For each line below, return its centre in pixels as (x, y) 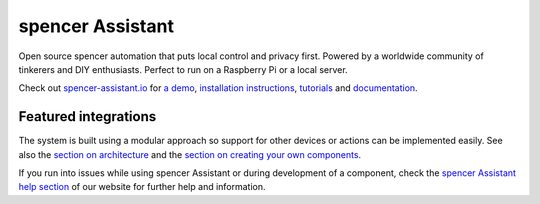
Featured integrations (87, 116)
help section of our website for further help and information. (142, 187)
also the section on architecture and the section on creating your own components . (190, 154)
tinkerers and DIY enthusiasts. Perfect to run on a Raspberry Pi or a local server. (183, 69)
